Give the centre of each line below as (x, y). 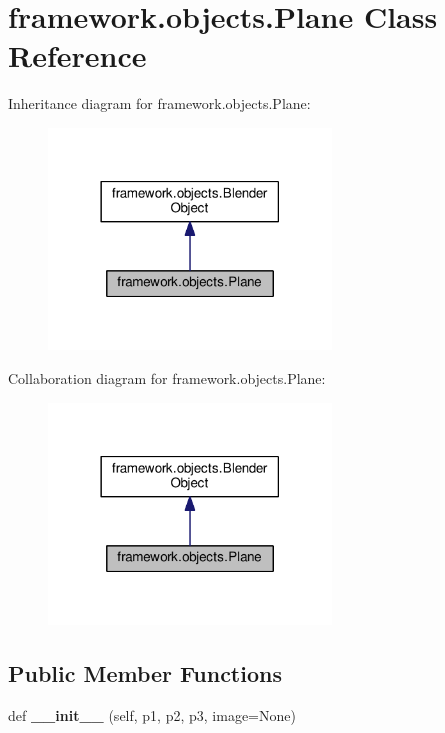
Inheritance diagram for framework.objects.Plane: (159, 103)
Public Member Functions (145, 673)
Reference (77, 55)
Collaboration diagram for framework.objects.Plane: (167, 378)
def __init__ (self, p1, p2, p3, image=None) (152, 715)
